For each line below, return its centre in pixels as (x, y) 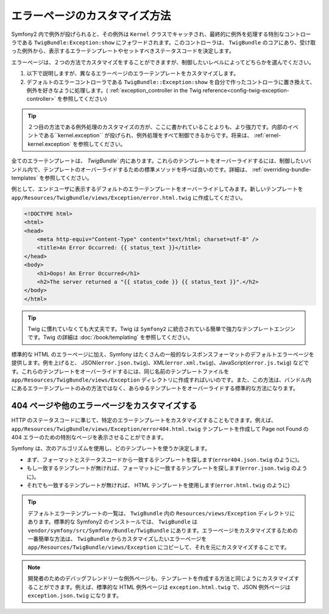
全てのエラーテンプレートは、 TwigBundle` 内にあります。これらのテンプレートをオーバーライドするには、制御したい (159, 161)
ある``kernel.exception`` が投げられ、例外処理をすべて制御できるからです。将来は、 (148, 135)
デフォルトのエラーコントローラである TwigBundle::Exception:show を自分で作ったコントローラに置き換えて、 (171, 82)
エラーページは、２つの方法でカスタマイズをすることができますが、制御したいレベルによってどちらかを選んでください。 (163, 62)
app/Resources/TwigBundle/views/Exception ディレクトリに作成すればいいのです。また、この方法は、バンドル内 (161, 380)
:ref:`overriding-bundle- (282, 169)
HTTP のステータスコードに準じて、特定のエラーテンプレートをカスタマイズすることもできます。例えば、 (144, 420)
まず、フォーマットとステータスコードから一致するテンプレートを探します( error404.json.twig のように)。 (164, 459)
